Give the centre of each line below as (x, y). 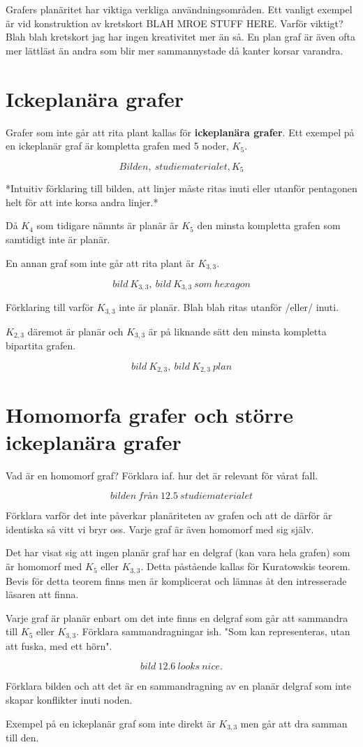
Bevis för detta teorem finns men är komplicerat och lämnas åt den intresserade (176, 580)
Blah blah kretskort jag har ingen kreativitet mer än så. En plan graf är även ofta (180, 37)
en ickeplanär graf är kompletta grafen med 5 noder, (117, 146)
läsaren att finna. (42, 594)
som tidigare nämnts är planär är (108, 225)
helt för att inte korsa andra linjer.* (82, 202)
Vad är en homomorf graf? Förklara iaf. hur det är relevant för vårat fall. (162, 475)
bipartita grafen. (41, 346)
